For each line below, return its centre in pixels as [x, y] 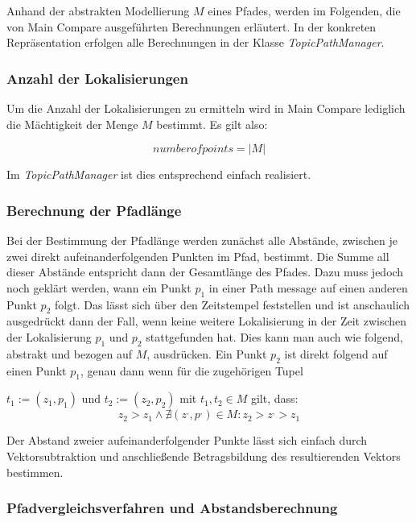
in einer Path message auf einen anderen [308, 287]
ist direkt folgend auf [336, 353]
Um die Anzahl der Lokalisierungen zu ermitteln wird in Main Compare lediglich [206, 108]
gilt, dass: [274, 398]
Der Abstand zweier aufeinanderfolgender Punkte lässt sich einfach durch [187, 440]
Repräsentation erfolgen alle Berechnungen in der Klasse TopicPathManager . [196, 42]
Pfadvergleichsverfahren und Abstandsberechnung [172, 508]
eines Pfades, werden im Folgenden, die [304, 10]
